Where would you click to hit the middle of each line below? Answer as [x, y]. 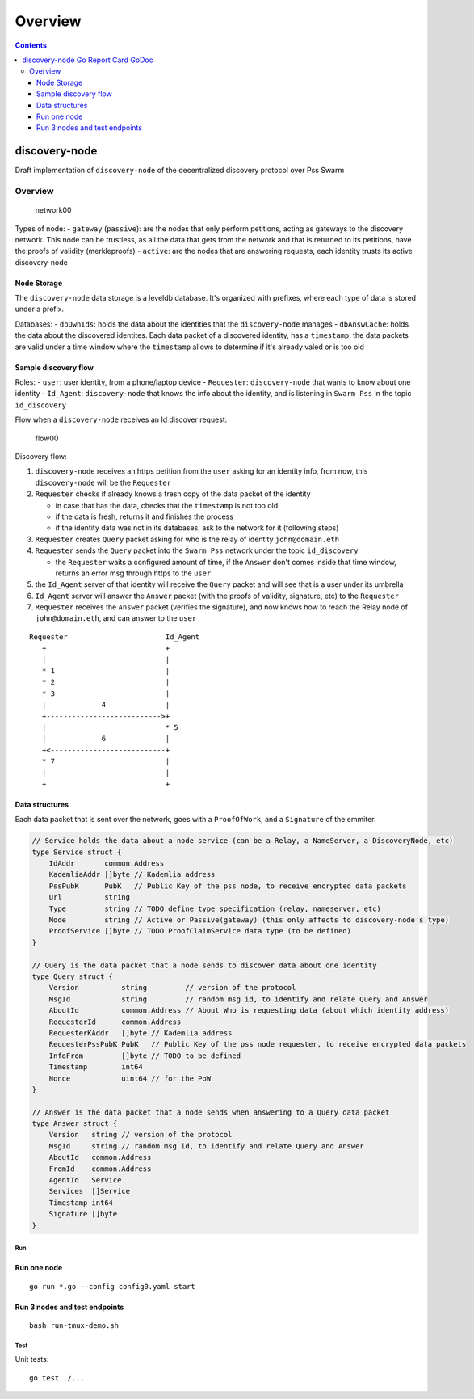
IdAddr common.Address [107, 864]
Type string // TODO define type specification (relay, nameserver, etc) [215, 908]
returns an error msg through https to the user [133, 573]
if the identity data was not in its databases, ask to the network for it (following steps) [197, 528]
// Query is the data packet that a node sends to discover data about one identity [204, 965]
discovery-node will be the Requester [103, 482]
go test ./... [57, 1378]
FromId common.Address [100, 1169]
